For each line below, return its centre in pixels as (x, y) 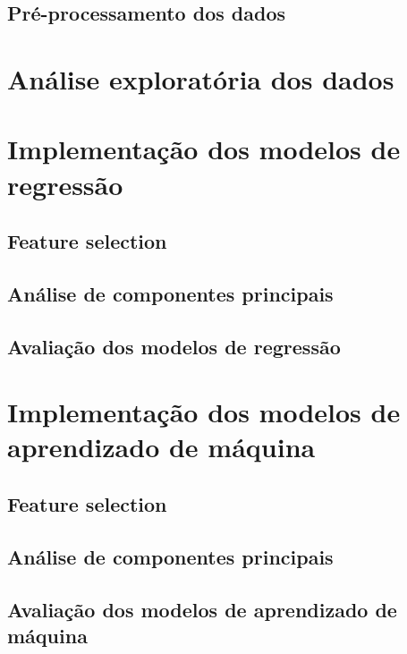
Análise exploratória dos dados (201, 78)
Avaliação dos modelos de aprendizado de (202, 609)
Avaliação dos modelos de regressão (174, 346)
